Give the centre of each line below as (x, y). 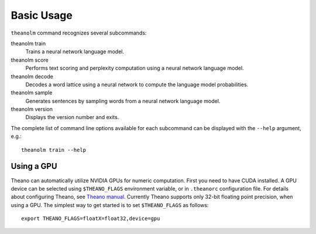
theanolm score (30, 60)
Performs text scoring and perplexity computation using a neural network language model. (135, 68)
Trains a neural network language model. (75, 52)
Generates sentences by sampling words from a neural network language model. (123, 101)
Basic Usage (42, 15)
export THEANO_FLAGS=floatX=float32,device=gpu (91, 219)
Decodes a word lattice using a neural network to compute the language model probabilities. (137, 84)
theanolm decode (32, 76)
